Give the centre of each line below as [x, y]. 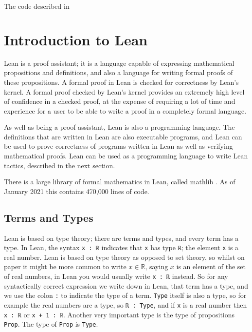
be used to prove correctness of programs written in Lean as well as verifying [118, 146]
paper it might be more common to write [65, 266]
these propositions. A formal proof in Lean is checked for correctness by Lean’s [121, 82]
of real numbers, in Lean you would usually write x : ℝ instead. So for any [116, 276]
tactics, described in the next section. [60, 165]
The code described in [37, 6]
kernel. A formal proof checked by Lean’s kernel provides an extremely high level [124, 91]
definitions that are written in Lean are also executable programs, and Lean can [123, 136]
